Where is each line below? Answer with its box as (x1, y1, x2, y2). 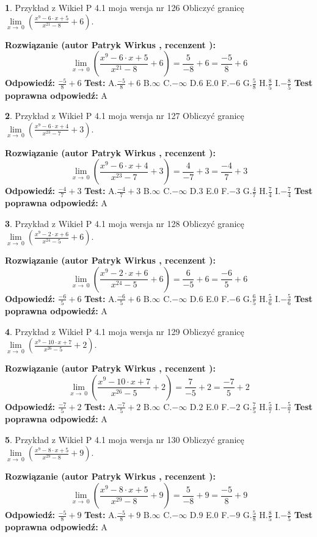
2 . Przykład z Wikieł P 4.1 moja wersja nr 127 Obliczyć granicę (5, 109, 244, 122)
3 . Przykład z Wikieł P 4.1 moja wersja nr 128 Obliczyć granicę (5, 217, 244, 229)
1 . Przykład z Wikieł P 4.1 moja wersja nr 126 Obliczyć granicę (5, 1, 244, 13)
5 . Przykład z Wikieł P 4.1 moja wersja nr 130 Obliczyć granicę (5, 433, 244, 445)
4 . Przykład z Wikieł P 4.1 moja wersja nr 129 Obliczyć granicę (5, 325, 244, 337)
